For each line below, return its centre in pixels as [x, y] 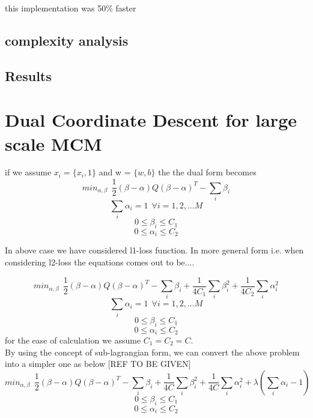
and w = [115, 172]
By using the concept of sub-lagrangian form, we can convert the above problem [152, 352]
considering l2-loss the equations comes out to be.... [100, 262]
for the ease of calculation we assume [73, 340]
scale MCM [53, 143]
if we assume [28, 172]
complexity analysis [67, 40]
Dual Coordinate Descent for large [151, 120]
